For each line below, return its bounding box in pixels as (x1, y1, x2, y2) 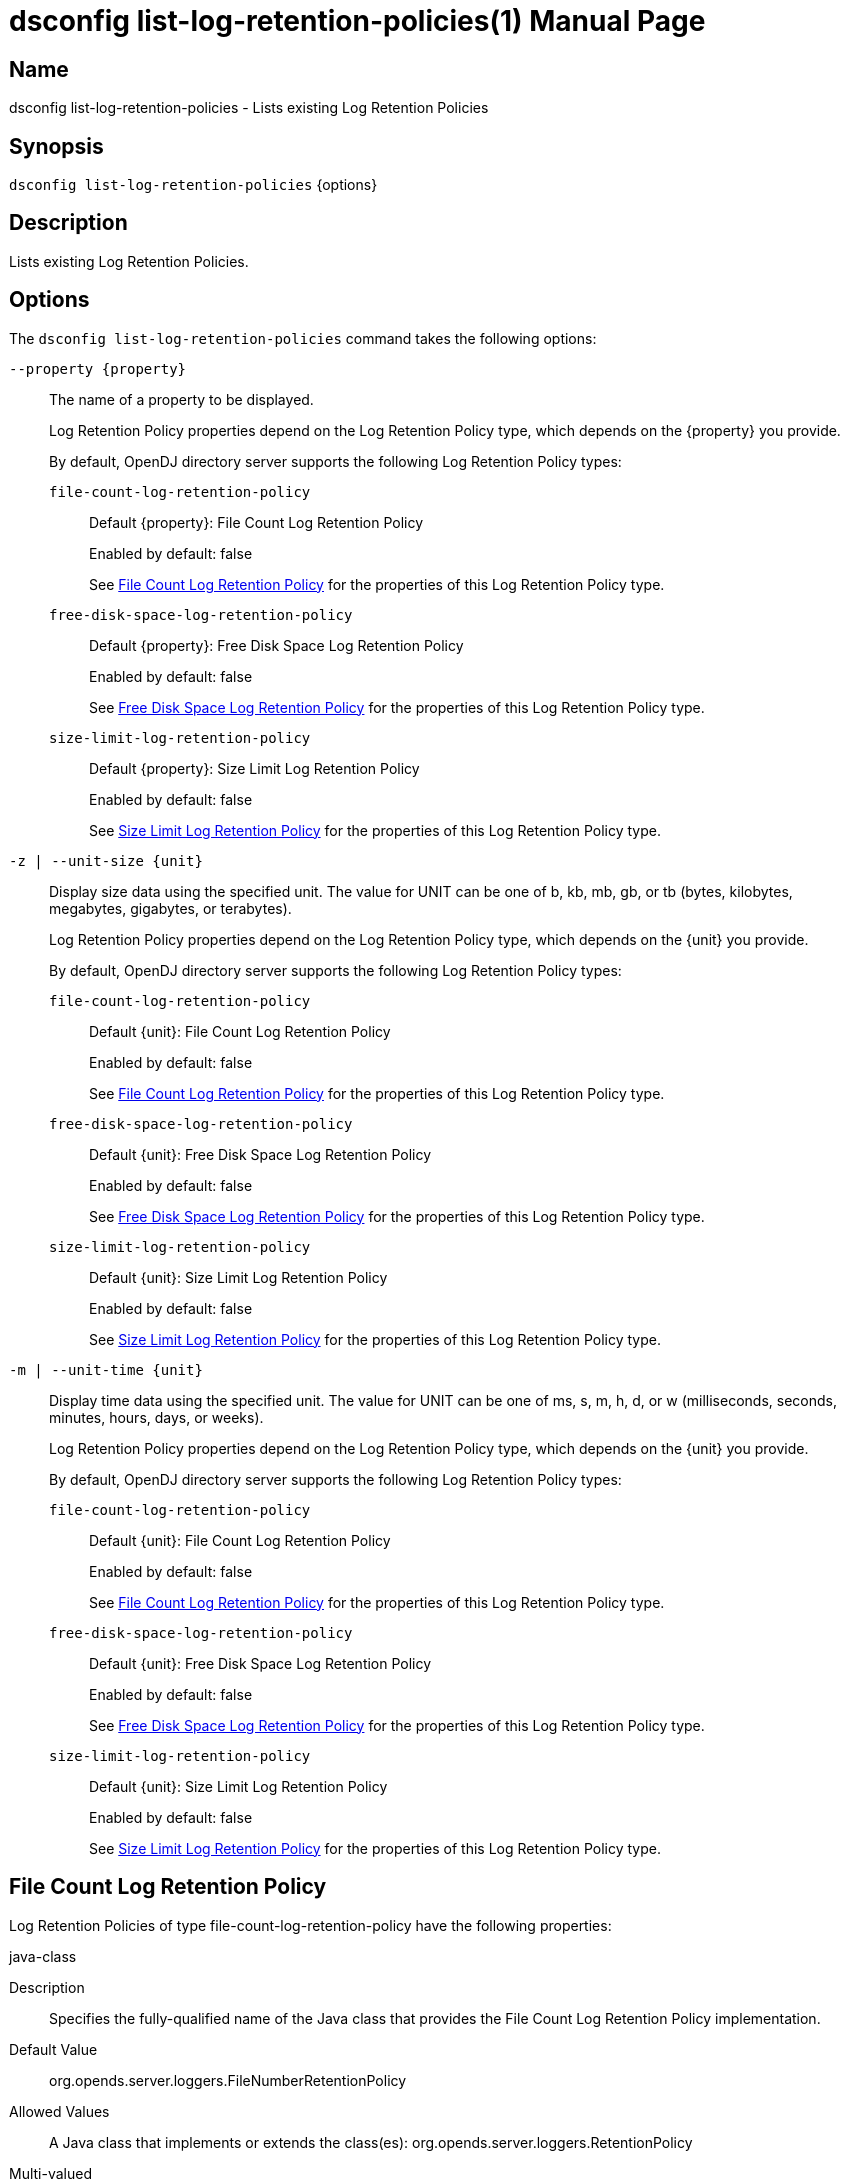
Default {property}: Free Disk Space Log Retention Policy (89, 636, 464, 654)
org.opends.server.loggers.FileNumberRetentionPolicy (49, 2071, 407, 2089)
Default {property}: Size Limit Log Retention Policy (89, 759, 420, 777)
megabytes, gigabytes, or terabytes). (49, 899, 292, 917)
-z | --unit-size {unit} (9, 852, 203, 869)
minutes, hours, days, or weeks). (49, 1408, 264, 1426)
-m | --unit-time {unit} (9, 1361, 203, 1378)
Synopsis (9, 133, 104, 159)
